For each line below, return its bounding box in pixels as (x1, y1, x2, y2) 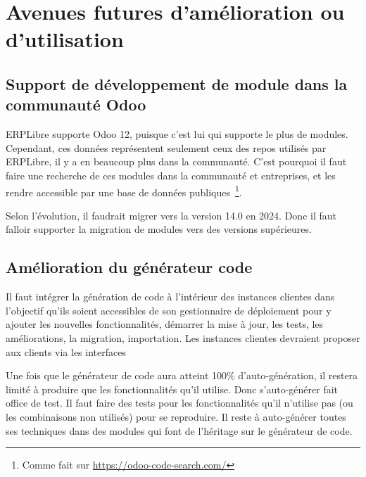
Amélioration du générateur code (6, 256, 253, 278)
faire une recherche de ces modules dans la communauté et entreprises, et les (6, 167, 336, 182)
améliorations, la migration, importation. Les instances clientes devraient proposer (6, 330, 360, 345)
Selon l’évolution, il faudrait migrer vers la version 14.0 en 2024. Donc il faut (6, 208, 336, 222)
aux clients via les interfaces (6, 344, 126, 359)
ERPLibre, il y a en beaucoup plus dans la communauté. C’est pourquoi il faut (6, 154, 347, 169)
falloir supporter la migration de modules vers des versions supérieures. (6, 222, 312, 236)
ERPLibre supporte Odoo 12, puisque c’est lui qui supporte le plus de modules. (6, 127, 348, 141)
